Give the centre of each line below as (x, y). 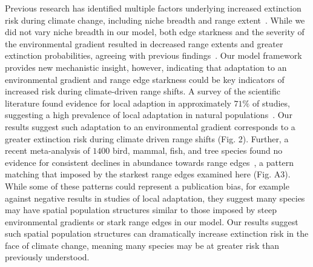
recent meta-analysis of (48, 150)
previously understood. (47, 257)
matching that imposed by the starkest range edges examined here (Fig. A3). (148, 174)
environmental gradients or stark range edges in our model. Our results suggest (152, 221)
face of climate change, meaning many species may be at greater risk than (142, 245)
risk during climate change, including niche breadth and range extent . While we (155, 20)
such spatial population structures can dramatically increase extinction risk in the (157, 233)
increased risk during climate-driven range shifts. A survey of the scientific (143, 91)
